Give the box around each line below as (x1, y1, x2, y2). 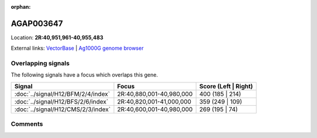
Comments (11, 120, 43, 128)
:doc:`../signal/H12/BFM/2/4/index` (14, 89, 110, 98)
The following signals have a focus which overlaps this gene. (11, 71, 158, 78)
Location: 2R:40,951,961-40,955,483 (11, 34, 104, 41)
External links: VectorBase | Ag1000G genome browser (11, 44, 144, 52)
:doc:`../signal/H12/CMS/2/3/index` (14, 105, 111, 113)
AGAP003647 (11, 18, 63, 29)
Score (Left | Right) (199, 82, 254, 90)
